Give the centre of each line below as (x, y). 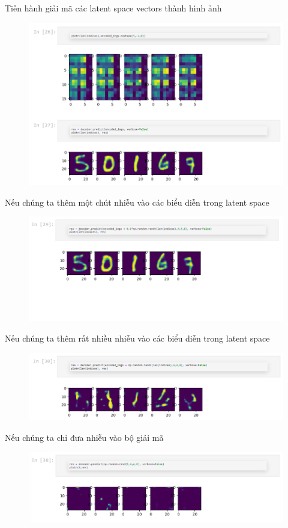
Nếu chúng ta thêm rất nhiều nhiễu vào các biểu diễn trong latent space (137, 338)
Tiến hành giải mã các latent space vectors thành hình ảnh (113, 8)
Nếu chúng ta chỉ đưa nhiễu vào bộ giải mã (84, 437)
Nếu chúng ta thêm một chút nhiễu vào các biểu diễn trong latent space (137, 202)
